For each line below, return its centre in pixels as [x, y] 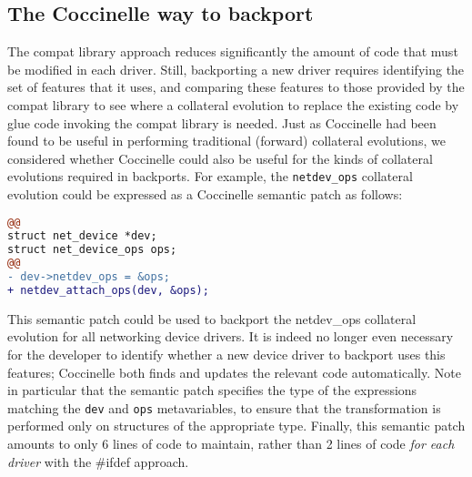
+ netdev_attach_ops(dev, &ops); [108, 290]
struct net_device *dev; [82, 236]
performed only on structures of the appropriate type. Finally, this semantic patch [236, 426]
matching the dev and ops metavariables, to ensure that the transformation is [224, 407]
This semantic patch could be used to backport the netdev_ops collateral [212, 318]
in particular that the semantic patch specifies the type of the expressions [212, 390]
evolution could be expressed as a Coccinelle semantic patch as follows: [205, 194]
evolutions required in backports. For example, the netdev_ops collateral [210, 176]
